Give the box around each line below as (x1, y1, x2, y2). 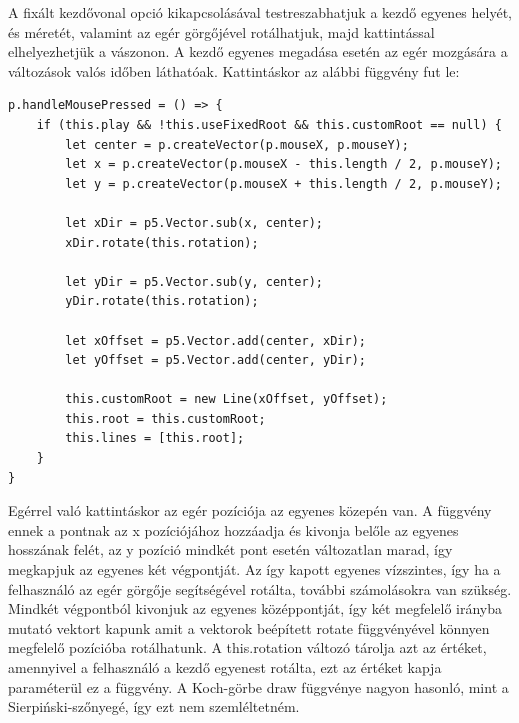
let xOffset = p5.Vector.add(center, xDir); (65, 333, 366, 348)
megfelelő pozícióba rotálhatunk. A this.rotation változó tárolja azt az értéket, (8, 637, 487, 658)
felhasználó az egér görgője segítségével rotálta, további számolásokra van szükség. (8, 578, 512, 599)
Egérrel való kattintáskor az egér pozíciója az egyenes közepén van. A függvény (8, 500, 492, 521)
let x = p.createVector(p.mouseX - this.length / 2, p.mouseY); (65, 157, 502, 172)
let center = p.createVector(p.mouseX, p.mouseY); (65, 137, 409, 152)
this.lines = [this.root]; (65, 431, 245, 446)
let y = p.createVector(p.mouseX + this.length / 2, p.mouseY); (65, 176, 502, 191)
